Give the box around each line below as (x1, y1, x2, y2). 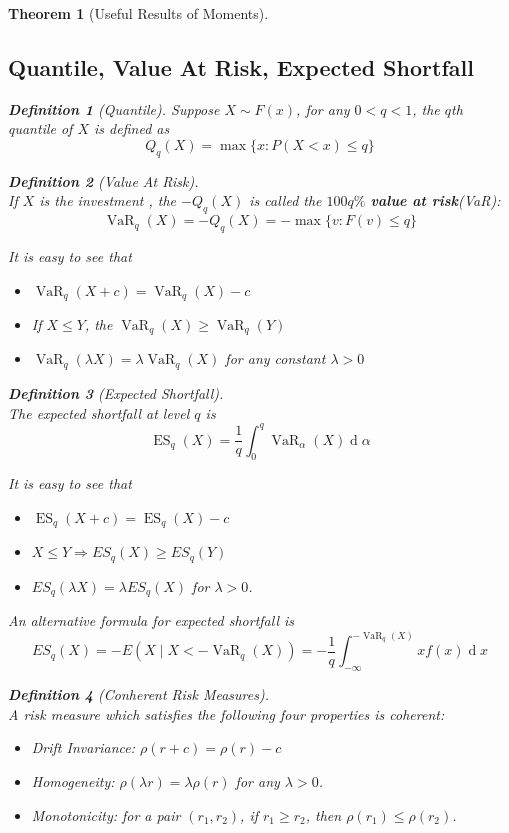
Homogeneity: (31, 770, 115, 791)
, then (305, 804, 342, 825)
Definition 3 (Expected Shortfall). (8, 382, 224, 403)
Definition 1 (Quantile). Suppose (8, 98, 220, 119)
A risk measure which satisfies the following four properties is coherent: (8, 703, 445, 724)
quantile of (8, 118, 73, 139)
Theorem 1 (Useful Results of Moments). (8, 3, 269, 23)
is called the (249, 190, 322, 211)
